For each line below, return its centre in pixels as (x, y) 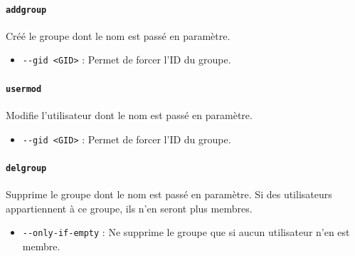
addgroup (26, 10)
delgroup (26, 168)
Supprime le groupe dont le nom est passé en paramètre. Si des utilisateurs (169, 194)
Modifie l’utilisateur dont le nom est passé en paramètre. (129, 114)
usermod (24, 89)
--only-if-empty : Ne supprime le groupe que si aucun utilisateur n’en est (186, 232)
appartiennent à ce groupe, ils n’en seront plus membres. (129, 208)
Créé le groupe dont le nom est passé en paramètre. (118, 35)
